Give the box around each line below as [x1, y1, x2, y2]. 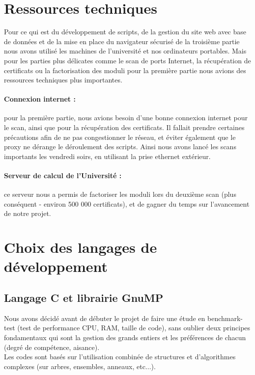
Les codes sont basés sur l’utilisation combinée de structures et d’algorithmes [4, 351, 236, 362]
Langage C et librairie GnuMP [4, 290, 164, 305]
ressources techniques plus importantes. [4, 75, 122, 85]
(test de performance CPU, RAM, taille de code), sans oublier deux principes [17, 322, 251, 333]
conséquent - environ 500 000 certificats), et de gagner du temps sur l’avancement [4, 198, 250, 209]
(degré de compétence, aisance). [4, 342, 100, 352]
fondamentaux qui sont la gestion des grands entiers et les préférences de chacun [4, 332, 246, 342]
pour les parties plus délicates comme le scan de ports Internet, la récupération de [4, 55, 251, 65]
